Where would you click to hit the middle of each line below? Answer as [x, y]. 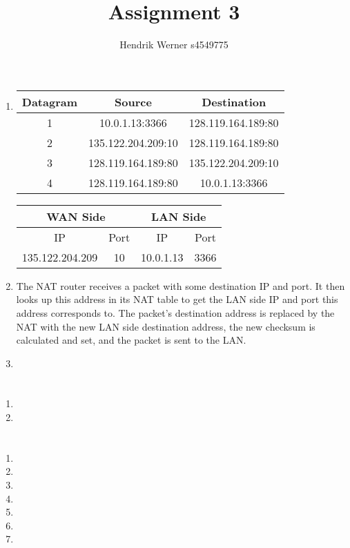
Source [133, 101]
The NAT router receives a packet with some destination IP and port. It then [181, 285]
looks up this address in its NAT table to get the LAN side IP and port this [177, 299]
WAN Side [76, 216]
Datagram [50, 101]
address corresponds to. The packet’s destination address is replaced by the [175, 312]
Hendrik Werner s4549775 [174, 45]
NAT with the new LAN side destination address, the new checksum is [166, 326]
